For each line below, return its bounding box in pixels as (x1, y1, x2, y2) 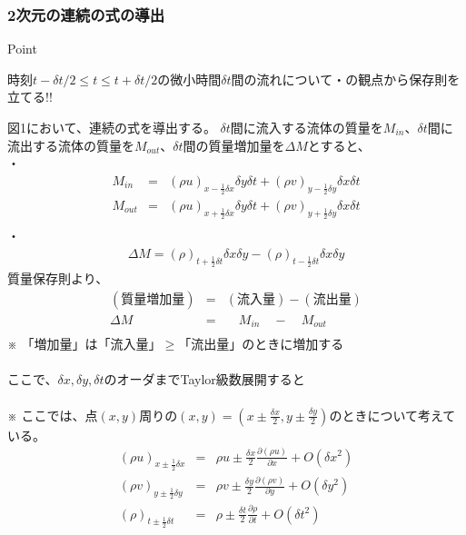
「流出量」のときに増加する (178, 334, 344, 353)
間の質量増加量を (183, 135, 285, 154)
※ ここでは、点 (7, 405, 98, 424)
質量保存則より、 (7, 269, 109, 288)
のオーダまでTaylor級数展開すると (104, 370, 305, 389)
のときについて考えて (329, 405, 456, 424)
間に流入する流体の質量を (230, 118, 383, 136)
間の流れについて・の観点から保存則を (231, 69, 461, 88)
